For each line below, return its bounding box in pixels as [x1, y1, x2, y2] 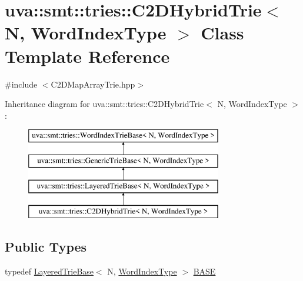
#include [5, 78, 38, 90]
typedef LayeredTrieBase [5, 265, 94, 277]
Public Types [5, 237, 87, 256]
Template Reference [5, 44, 170, 68]
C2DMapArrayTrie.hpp [51, 78, 135, 90]
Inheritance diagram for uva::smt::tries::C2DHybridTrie [5, 98, 204, 110]
